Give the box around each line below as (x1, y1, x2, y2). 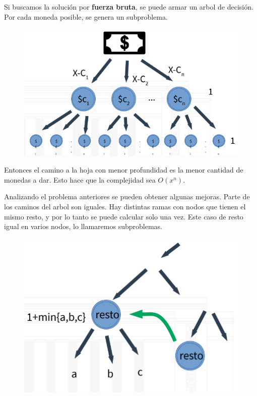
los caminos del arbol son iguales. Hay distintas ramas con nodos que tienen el (4, 201, 246, 211)
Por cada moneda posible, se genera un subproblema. (4, 11, 168, 22)
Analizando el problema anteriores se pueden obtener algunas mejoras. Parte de (4, 191, 250, 202)
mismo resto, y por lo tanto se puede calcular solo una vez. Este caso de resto (4, 211, 243, 221)
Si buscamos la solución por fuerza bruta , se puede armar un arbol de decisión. (4, 2, 253, 12)
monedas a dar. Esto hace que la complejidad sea (4, 174, 156, 185)
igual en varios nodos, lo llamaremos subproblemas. (4, 221, 162, 232)
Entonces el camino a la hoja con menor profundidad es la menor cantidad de (4, 164, 243, 175)
